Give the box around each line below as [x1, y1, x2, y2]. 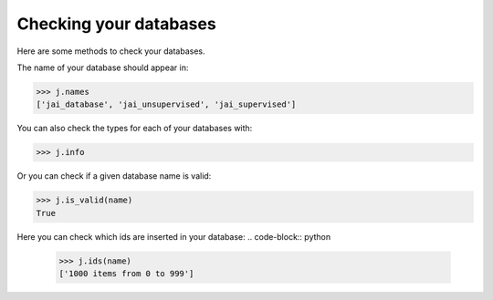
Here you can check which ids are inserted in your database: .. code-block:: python [16, 231, 331, 242]
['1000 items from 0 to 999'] [58, 269, 194, 278]
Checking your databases [16, 14, 216, 34]
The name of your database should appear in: [16, 62, 189, 73]
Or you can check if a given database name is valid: [16, 171, 212, 181]
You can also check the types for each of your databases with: [16, 123, 253, 134]
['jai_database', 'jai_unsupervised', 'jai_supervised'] [36, 99, 297, 109]
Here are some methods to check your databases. [16, 46, 205, 57]
